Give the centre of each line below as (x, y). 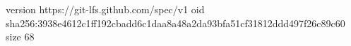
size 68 (20, 37)
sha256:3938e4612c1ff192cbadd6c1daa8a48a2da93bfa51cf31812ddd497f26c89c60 (175, 23)
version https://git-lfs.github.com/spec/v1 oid (105, 9)
